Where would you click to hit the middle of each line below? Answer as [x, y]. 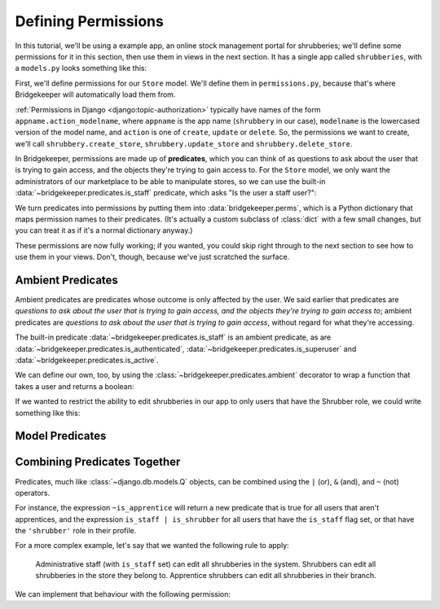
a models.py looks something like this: [81, 68]
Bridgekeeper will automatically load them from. [95, 94]
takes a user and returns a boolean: [75, 386]
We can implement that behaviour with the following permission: [123, 594]
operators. [33, 493]
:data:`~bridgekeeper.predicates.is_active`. [87, 360]
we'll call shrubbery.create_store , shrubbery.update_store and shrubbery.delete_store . [184, 143]
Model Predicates [61, 436]
